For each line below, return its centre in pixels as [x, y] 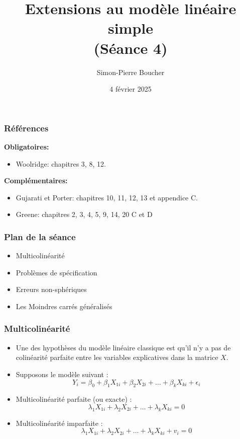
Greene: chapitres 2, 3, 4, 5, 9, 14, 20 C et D [84, 214]
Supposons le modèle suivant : [62, 374]
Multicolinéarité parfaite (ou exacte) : [74, 399]
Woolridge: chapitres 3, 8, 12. [61, 163]
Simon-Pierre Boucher [131, 72]
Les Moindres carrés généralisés [64, 306]
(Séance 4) [131, 48]
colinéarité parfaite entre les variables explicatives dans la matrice [117, 357]
